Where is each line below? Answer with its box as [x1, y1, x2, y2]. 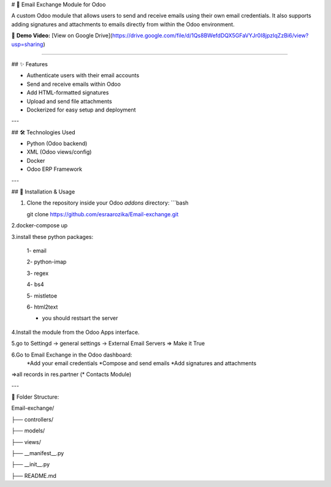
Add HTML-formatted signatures [26, 89, 109, 96]
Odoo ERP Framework [26, 165, 83, 173]
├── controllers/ [11, 415, 54, 423]
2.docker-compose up [11, 222, 68, 229]
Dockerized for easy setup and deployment [26, 106, 136, 113]
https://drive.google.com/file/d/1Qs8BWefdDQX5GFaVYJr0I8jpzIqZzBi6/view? [112, 32, 309, 39]
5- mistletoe [26, 292, 58, 300]
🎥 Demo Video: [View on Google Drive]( [11, 32, 113, 39]
